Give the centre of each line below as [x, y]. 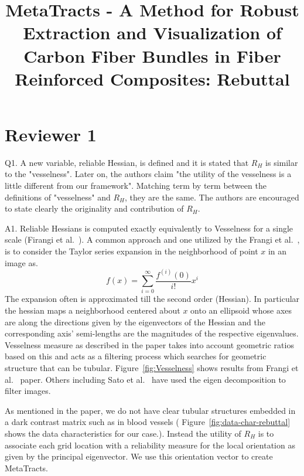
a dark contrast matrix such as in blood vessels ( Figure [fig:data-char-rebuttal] [148, 422]
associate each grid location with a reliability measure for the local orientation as [150, 445]
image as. [21, 262]
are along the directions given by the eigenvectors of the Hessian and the [135, 322]
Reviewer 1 [51, 134]
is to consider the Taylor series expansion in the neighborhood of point [131, 251]
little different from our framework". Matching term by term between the [136, 186]
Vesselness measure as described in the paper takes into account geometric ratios [149, 344]
